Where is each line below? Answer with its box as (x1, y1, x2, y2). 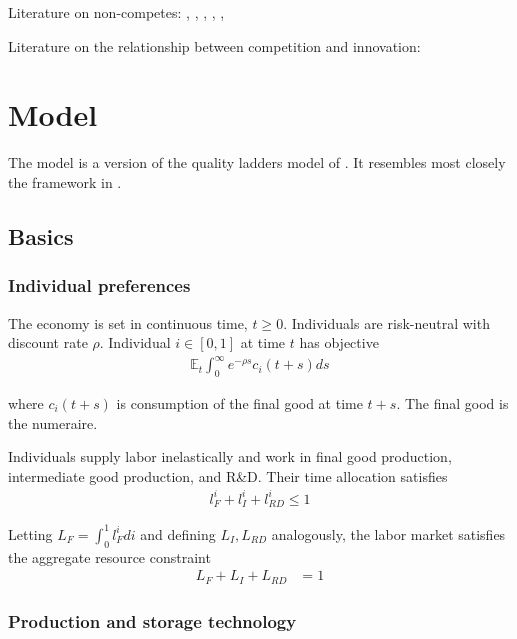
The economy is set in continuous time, (8, 312, 248, 333)
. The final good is (396, 393, 509, 414)
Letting (8, 523, 53, 544)
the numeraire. (8, 412, 98, 433)
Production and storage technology (8, 608, 297, 633)
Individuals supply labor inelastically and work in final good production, (8, 446, 452, 467)
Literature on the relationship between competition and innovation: (8, 35, 421, 56)
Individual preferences (8, 273, 191, 298)
